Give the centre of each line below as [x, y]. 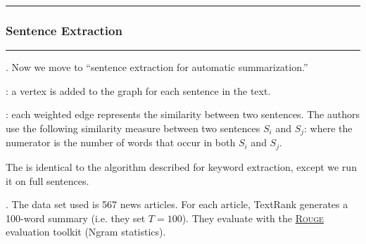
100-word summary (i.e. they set [76, 218]
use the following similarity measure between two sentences [133, 128]
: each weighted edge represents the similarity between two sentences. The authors [183, 114]
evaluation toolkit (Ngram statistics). [86, 232]
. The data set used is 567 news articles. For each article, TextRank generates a [177, 204]
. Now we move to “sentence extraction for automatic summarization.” [157, 67]
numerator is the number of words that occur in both [121, 142]
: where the [328, 128]
